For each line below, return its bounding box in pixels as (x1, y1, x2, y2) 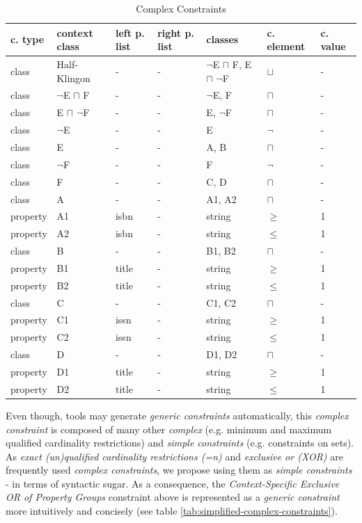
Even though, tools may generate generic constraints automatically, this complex (6, 408, 349, 422)
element (267, 39, 306, 54)
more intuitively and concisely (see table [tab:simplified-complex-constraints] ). (6, 504, 338, 518)
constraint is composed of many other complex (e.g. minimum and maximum (6, 421, 332, 436)
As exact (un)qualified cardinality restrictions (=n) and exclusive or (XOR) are (6, 449, 343, 463)
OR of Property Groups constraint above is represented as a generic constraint (6, 490, 340, 504)
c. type (10, 32, 45, 47)
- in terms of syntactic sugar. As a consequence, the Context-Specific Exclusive (6, 476, 340, 490)
